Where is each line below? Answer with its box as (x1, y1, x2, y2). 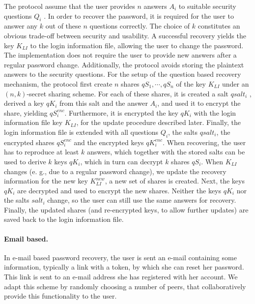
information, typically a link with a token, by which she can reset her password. (4, 262, 244, 272)
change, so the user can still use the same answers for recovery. (47, 195, 236, 205)
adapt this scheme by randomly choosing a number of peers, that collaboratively (4, 281, 246, 291)
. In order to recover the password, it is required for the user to (44, 10, 234, 21)
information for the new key (4, 176, 88, 186)
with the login (194, 107, 236, 118)
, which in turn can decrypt (80, 156, 163, 166)
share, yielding (4, 107, 48, 118)
